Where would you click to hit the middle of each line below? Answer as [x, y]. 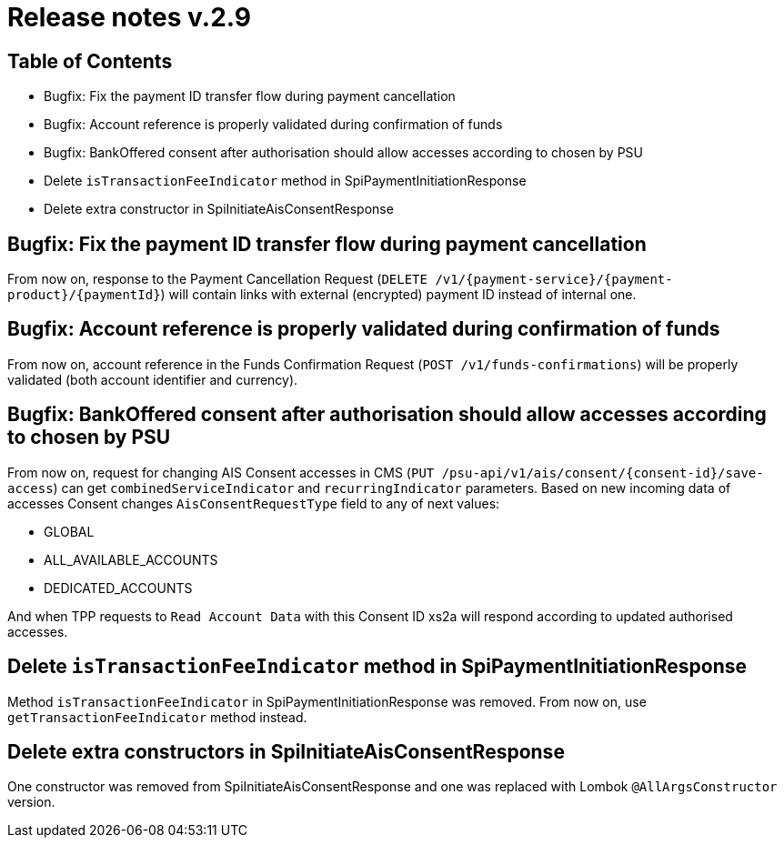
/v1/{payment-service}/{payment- [554, 280]
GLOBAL [69, 531]
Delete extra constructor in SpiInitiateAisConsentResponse [219, 209]
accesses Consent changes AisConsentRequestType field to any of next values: [254, 503]
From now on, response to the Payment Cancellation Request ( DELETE [217, 279]
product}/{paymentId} [84, 295]
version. [31, 802]
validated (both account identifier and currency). [153, 379]
